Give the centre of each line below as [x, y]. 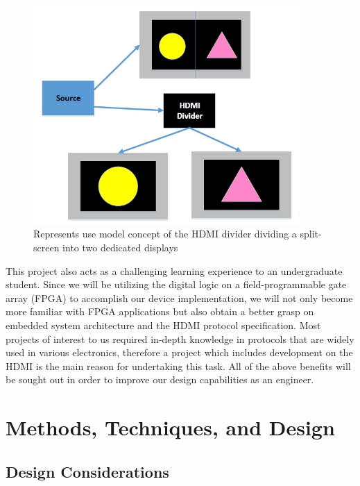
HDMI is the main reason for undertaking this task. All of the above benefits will [178, 366]
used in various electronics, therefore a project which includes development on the [179, 352]
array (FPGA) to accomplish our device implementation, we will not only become [179, 298]
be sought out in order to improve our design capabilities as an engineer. [160, 379]
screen [46, 248]
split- [311, 234]
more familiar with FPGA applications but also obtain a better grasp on [160, 311]
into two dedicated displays [120, 248]
